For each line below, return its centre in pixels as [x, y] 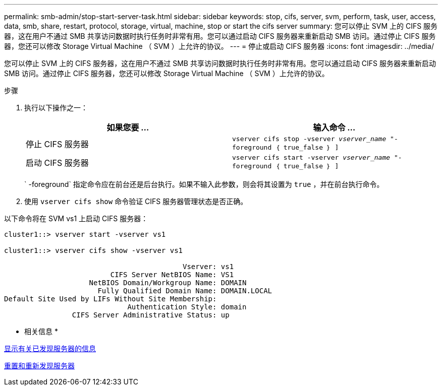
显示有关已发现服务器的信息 [50, 348]
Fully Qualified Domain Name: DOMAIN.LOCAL [185, 291]
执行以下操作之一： [56, 108]
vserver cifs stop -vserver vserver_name [309, 139]
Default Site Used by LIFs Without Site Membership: [111, 299]
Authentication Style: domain [187, 307]
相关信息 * [41, 331]
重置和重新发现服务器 [39, 366]
